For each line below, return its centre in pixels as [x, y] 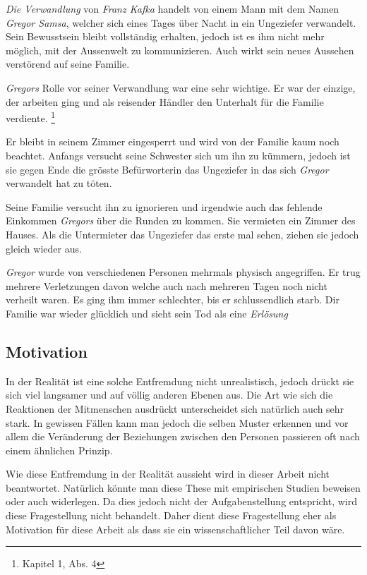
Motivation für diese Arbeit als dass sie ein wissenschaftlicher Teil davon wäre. [175, 529]
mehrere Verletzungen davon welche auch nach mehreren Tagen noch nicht [167, 285]
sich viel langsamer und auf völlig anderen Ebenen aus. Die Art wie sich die [169, 395]
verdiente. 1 [31, 117]
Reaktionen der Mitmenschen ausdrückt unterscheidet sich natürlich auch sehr [175, 408]
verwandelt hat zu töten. [59, 183]
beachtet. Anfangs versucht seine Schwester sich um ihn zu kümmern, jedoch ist [178, 155]
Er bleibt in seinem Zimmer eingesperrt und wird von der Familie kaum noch [173, 141]
